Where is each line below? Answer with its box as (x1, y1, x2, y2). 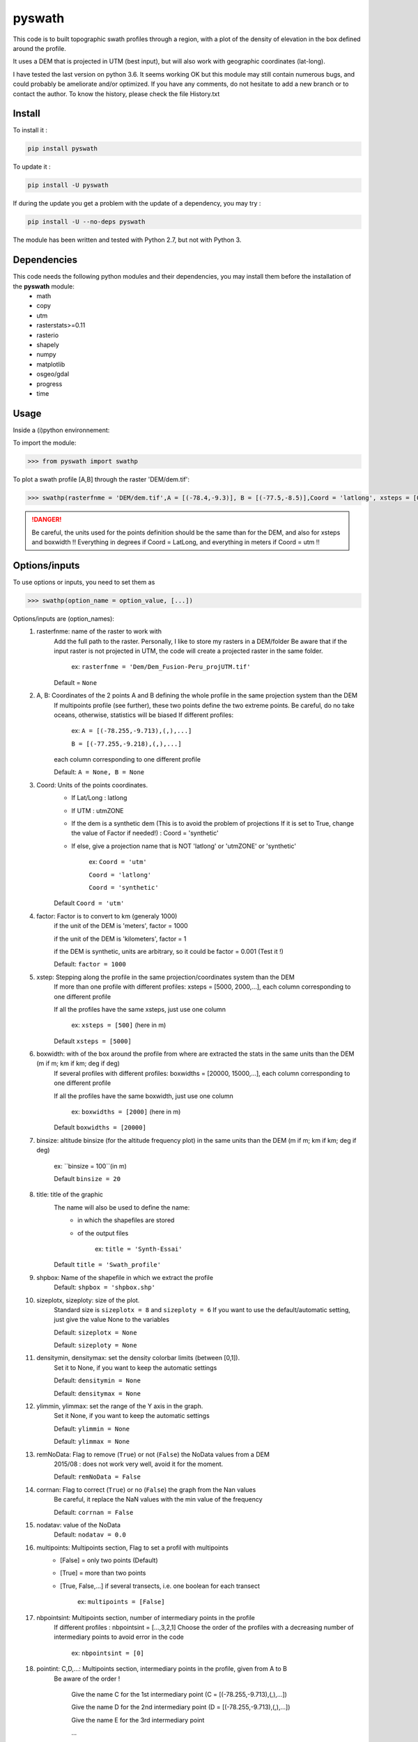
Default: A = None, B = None (54, 768, 145, 776)
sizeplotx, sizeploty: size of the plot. (36, 1296, 140, 1304)
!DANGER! (31, 516, 62, 524)
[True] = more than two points (60, 1568, 146, 1578)
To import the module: (13, 439, 77, 447)
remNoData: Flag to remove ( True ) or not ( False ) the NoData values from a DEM (36, 1450, 270, 1458)
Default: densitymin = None (54, 1376, 141, 1385)
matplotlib (36, 360, 65, 369)
